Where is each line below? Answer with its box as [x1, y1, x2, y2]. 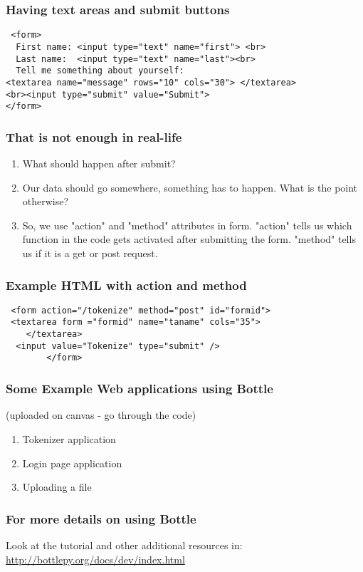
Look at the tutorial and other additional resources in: [6, 537, 243, 552]
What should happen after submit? [22, 156, 176, 171]
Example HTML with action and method [6, 276, 247, 293]
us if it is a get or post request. [22, 246, 158, 260]
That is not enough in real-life [6, 128, 182, 145]
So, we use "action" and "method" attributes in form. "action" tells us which [22, 217, 352, 232]
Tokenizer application [22, 431, 116, 446]
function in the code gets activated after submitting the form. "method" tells [22, 232, 356, 246]
